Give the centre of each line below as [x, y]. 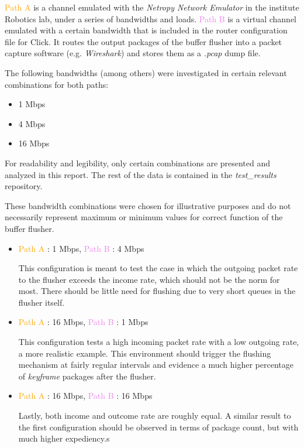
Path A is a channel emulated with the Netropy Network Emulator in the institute [152, 7]
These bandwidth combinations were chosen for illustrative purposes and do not [148, 205]
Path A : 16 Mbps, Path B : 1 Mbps [83, 322]
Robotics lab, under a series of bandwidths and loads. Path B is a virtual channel [151, 18]
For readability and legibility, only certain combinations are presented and [138, 163]
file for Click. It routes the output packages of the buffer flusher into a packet [144, 41]
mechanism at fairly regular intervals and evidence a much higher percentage [156, 365]
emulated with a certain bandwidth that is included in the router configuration [146, 30]
